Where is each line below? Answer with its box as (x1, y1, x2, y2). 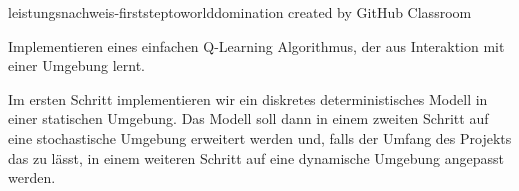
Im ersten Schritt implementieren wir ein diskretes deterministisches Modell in (8, 88, 488, 109)
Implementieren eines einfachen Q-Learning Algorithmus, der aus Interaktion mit (8, 35, 505, 56)
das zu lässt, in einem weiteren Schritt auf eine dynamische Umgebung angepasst (8, 147, 504, 168)
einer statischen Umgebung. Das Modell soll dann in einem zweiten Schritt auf (8, 108, 489, 129)
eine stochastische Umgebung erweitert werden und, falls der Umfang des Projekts (8, 127, 512, 148)
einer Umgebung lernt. (8, 55, 145, 76)
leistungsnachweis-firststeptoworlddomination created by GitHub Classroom (8, 2, 472, 22)
